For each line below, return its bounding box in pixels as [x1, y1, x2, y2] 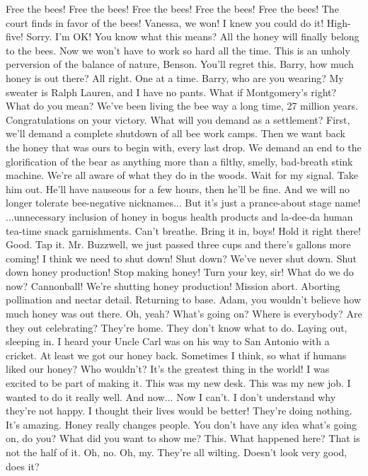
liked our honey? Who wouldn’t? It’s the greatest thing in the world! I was [6, 361, 330, 376]
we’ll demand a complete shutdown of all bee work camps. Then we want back [6, 126, 346, 141]
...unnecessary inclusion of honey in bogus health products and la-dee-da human [6, 209, 353, 224]
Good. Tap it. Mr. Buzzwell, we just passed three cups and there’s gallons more [6, 237, 351, 252]
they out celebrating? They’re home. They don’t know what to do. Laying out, [6, 320, 347, 335]
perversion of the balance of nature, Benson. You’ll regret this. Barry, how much [6, 57, 354, 71]
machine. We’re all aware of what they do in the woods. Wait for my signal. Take [6, 168, 359, 182]
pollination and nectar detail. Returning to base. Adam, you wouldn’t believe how [6, 292, 362, 307]
